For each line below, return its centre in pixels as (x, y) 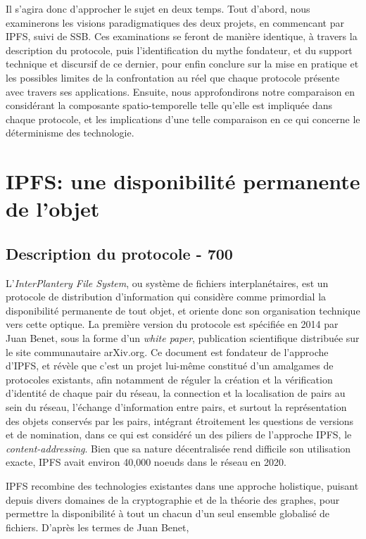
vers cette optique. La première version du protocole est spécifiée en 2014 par (172, 324)
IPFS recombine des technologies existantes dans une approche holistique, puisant (182, 486)
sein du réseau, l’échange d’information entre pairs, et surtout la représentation (176, 407)
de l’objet (53, 209)
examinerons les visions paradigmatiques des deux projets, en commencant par (175, 22)
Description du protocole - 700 (119, 253)
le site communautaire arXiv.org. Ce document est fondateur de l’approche (167, 351)
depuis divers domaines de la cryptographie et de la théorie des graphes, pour (173, 499)
